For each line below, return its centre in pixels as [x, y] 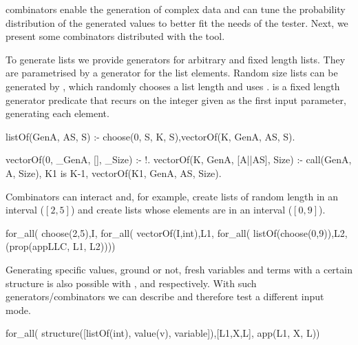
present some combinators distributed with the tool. [115, 36]
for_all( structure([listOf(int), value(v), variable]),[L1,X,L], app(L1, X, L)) [163, 333]
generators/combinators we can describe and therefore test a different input [165, 296]
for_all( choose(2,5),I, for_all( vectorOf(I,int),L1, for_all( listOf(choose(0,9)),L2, [177, 232]
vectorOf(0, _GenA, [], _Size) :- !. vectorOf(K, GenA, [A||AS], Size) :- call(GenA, [179, 159]
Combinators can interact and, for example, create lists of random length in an [172, 196]
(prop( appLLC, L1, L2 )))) [61, 246]
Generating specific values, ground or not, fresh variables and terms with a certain [179, 269]
